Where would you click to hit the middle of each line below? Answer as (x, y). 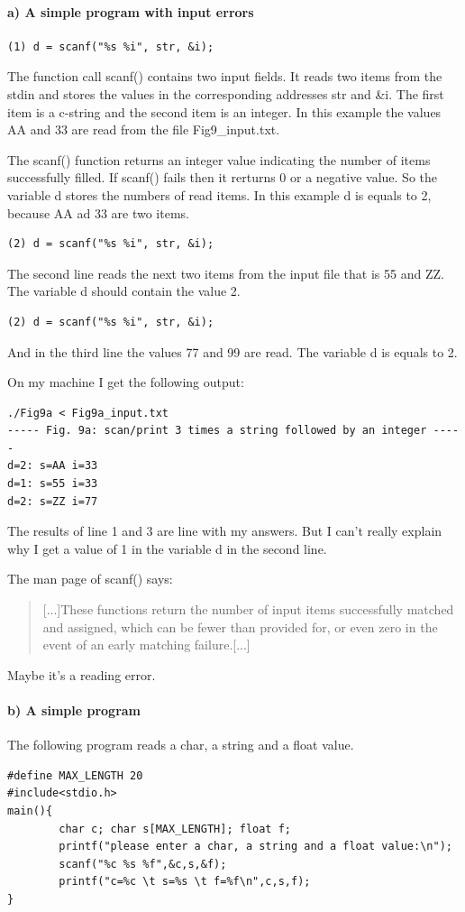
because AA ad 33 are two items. (98, 212)
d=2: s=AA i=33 (53, 466)
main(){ (30, 811)
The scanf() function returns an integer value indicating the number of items (219, 159)
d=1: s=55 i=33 (53, 484)
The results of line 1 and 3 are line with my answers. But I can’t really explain (225, 531)
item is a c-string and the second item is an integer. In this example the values (224, 111)
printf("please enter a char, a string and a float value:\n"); (255, 847)
